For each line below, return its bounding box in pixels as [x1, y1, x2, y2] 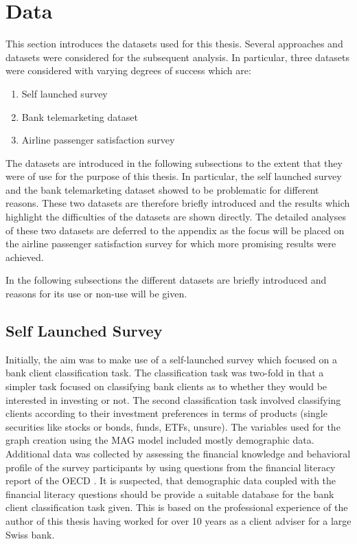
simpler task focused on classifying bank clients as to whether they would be [5, 379, 327, 394]
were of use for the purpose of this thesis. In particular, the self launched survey [5, 169, 342, 183]
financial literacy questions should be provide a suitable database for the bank [5, 486, 334, 501]
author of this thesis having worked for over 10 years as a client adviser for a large [5, 513, 352, 528]
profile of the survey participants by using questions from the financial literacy [5, 460, 336, 474]
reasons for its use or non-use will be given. [5, 286, 187, 301]
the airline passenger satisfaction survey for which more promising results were [5, 236, 336, 251]
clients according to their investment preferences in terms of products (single [5, 406, 327, 420]
